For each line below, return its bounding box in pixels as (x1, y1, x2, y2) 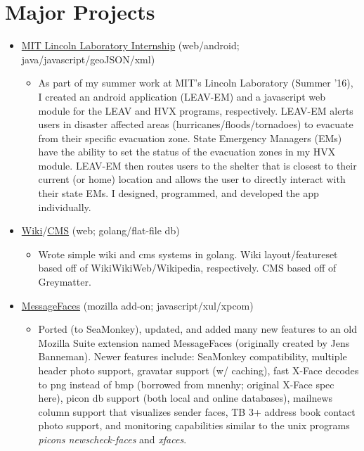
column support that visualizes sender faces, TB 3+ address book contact (38, 404, 356, 419)
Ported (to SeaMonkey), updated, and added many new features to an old (38, 322, 358, 336)
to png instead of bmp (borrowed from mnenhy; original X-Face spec (38, 376, 334, 391)
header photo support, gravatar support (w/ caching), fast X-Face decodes (38, 363, 359, 377)
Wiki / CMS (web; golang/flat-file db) (21, 223, 180, 238)
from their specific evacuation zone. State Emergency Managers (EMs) (38, 130, 342, 145)
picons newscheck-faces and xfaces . (38, 431, 187, 446)
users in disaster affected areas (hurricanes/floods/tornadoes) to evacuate (38, 117, 353, 132)
